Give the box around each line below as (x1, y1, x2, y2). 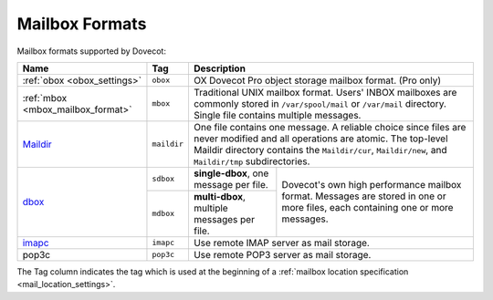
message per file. (193, 178, 268, 191)
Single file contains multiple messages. (193, 109, 362, 121)
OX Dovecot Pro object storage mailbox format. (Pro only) (193, 74, 442, 87)
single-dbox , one (193, 167, 269, 180)
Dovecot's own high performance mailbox (281, 179, 462, 191)
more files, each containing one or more (281, 202, 454, 214)
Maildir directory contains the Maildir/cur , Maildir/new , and (193, 143, 447, 156)
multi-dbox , (193, 190, 246, 202)
